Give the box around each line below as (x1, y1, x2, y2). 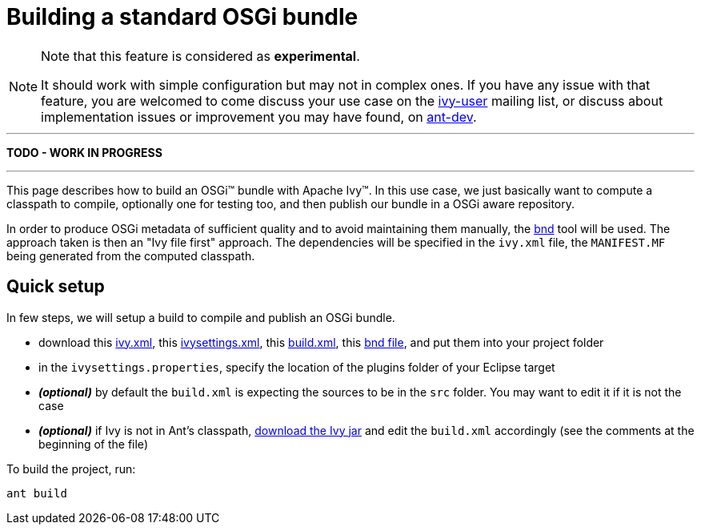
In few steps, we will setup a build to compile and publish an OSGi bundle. (6, 310, 395, 324)
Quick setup (6, 276, 105, 297)
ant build (6, 486, 67, 500)
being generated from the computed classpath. (6, 248, 255, 263)
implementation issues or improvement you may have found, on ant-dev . (41, 108, 477, 125)
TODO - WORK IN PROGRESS (6, 145, 162, 159)
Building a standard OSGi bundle (6, 3, 359, 30)
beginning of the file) (38, 436, 148, 451)
